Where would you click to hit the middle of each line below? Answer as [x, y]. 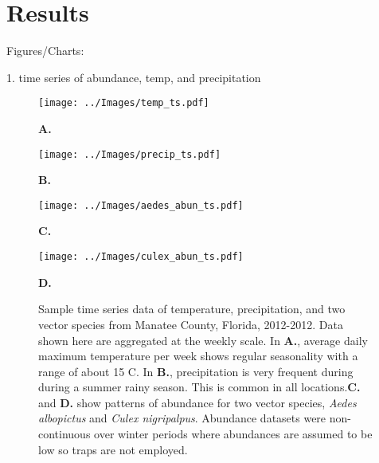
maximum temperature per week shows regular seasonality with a [198, 356]
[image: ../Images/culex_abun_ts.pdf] [141, 257]
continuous [64, 434]
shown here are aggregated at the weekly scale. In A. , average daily [203, 340]
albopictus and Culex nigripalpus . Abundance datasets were [182, 418]
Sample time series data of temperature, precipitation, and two [192, 309]
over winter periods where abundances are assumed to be [233, 434]
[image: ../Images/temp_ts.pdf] [124, 103]
